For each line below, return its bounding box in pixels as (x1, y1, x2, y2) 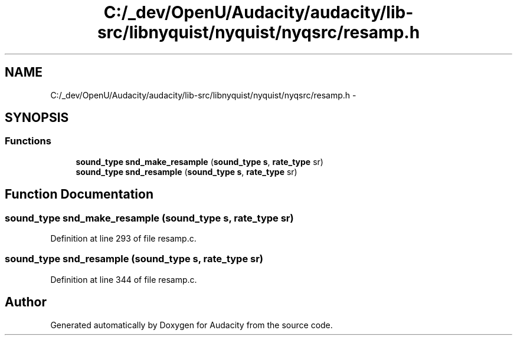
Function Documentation (5, 187, 153, 202)
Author (5, 295, 47, 310)
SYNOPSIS (5, 110, 69, 126)
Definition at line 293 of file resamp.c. (50, 233, 197, 244)
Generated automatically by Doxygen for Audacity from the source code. (50, 319, 333, 330)
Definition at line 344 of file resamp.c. (50, 274, 197, 285)
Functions (5, 135, 51, 147)
